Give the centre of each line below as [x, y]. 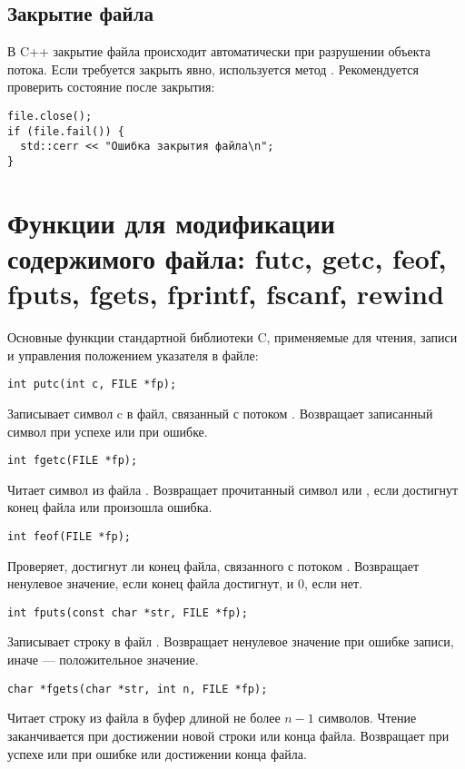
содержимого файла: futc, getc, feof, [227, 257]
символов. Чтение [367, 718]
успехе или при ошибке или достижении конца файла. [157, 753]
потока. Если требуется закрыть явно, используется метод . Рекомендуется [213, 69]
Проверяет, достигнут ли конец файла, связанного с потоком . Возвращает [213, 565]
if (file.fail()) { [66, 131]
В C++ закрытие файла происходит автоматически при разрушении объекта [219, 51]
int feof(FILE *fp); [69, 536]
